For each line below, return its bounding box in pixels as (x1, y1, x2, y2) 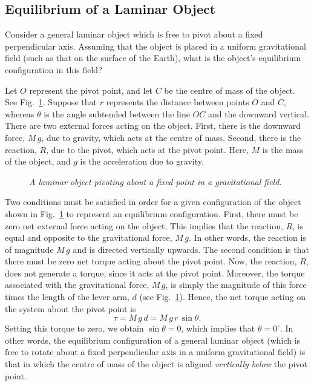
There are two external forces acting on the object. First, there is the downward (5, 119, 301, 132)
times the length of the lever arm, (5, 290, 129, 303)
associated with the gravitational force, (5, 278, 149, 291)
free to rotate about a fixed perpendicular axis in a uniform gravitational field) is (5, 345, 306, 358)
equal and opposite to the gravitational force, (5, 231, 172, 244)
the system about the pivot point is (5, 302, 136, 315)
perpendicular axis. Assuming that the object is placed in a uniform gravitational (5, 39, 306, 52)
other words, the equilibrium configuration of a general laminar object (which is (5, 333, 301, 346)
